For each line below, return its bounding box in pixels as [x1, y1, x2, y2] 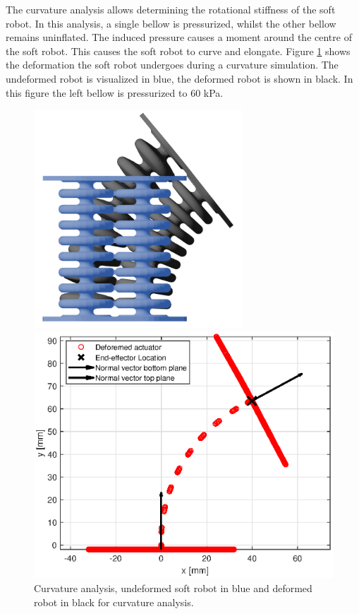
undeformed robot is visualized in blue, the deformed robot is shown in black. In [6, 71, 353, 85]
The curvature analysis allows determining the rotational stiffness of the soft [6, 2, 336, 16]
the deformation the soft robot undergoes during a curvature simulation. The [6, 57, 339, 72]
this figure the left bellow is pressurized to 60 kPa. [6, 85, 224, 100]
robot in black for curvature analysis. [34, 594, 194, 609]
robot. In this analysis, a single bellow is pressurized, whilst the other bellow [6, 16, 336, 30]
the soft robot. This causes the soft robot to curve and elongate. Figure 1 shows [6, 43, 351, 58]
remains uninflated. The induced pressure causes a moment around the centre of [6, 30, 352, 45]
